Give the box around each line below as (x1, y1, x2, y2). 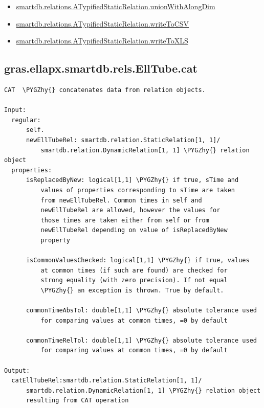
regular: (11, 116, 41, 124)
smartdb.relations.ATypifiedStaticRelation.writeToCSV (16, 18, 189, 29)
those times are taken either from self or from (40, 216, 209, 224)
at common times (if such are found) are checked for (40, 266, 228, 274)
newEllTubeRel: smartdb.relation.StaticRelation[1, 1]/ (26, 136, 221, 144)
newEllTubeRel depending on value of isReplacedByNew (40, 226, 228, 234)
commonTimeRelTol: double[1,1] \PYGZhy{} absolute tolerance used (26, 336, 257, 344)
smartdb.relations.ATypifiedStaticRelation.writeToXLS (16, 35, 188, 46)
